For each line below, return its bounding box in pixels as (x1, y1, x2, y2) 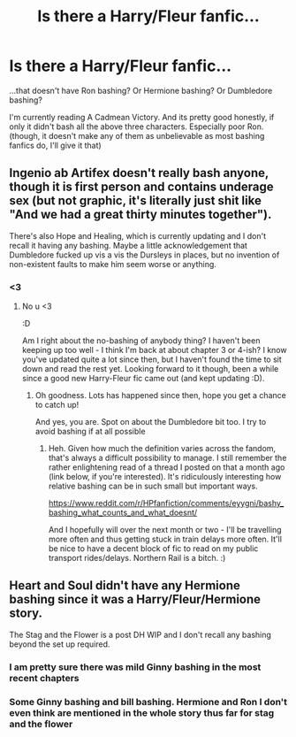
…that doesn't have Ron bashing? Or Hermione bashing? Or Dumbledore (9, 85, 273, 96)
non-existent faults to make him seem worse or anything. (9, 258, 216, 269)
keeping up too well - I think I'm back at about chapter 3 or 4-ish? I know (21, 345, 287, 356)
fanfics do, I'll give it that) (9, 140, 102, 150)
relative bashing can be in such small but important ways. (48, 480, 258, 492)
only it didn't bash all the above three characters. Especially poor (9, 121, 246, 132)
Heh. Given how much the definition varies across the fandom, (48, 443, 277, 454)
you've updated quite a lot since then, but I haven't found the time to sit (21, 354, 283, 365)
